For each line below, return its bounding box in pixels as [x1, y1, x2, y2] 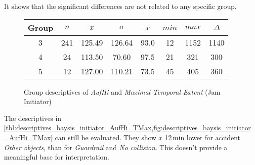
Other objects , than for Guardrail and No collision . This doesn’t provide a [4, 142, 228, 152]
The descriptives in [4, 112, 62, 123]
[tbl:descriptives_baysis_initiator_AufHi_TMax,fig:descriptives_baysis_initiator [4, 122, 251, 133]
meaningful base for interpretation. [4, 152, 109, 162]
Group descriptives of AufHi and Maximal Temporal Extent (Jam [24, 86, 221, 97]
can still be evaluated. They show [55, 132, 157, 142]
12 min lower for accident [165, 132, 241, 142]
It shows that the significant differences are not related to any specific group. [4, 1, 237, 11]
